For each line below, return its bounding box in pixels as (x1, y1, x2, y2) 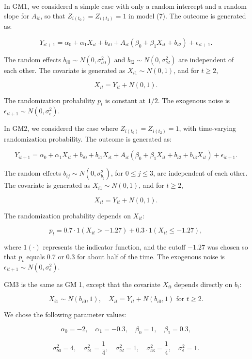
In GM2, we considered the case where (4, 123, 118, 133)
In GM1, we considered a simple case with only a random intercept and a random (4, 1, 247, 11)
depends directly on (174, 279, 233, 289)
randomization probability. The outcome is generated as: (4, 133, 172, 144)
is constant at (105, 95, 146, 106)
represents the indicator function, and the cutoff (43, 242, 186, 252)
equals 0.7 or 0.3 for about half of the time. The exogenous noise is (26, 251, 225, 261)
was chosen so (207, 242, 248, 252)
